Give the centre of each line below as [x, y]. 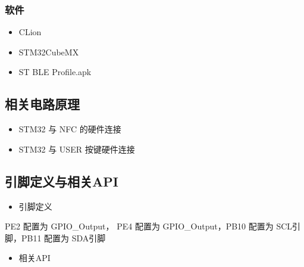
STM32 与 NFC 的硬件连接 [70, 129]
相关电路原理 [42, 104]
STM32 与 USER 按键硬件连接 [77, 149]
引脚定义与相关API [62, 181]
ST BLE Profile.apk [55, 72]
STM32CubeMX [49, 52]
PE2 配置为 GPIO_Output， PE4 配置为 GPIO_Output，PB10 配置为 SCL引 [153, 226]
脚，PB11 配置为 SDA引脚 [55, 237]
